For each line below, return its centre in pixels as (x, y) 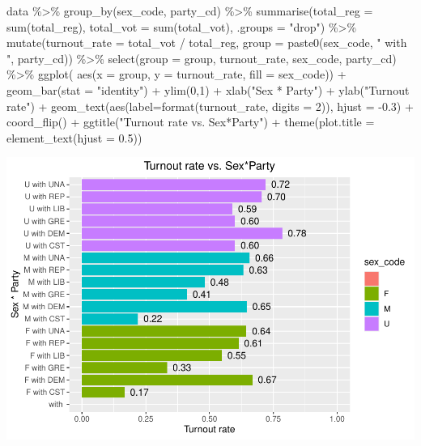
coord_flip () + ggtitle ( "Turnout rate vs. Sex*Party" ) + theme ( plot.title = (191, 122)
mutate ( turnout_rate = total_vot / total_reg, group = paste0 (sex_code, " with (207, 42)
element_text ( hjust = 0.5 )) (74, 137)
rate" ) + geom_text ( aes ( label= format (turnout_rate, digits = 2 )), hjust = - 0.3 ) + (210, 106)
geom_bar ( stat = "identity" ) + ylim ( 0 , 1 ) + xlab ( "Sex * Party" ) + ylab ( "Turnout (208, 89)
